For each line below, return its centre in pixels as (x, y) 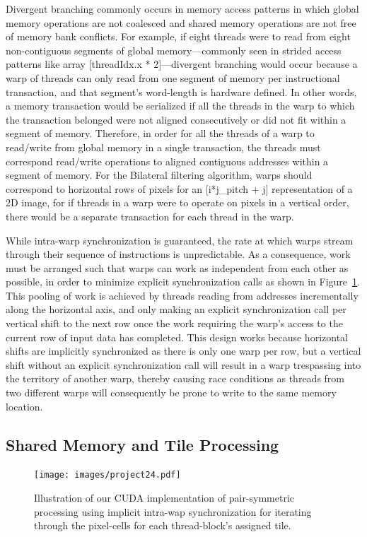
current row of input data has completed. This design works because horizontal (177, 337)
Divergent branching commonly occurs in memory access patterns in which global (182, 8)
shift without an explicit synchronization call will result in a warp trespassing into (183, 364)
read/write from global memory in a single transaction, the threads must (163, 147)
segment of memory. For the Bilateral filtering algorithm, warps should (159, 175)
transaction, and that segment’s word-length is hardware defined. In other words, (181, 92)
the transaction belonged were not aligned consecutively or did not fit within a (176, 119)
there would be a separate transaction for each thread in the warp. (150, 216)
